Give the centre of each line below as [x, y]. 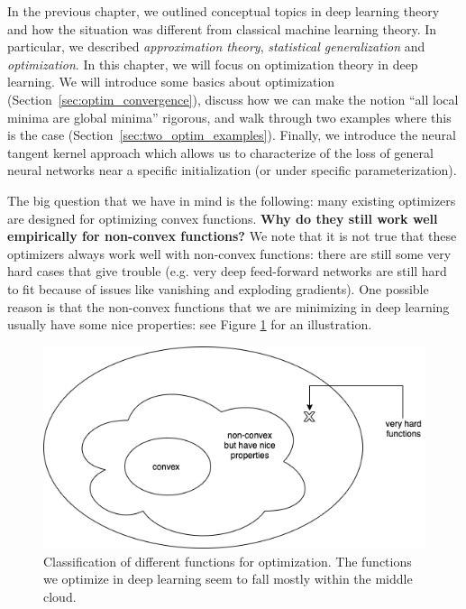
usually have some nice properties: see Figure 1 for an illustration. [190, 324]
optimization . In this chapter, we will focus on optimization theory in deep [213, 64]
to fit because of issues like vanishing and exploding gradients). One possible [218, 288]
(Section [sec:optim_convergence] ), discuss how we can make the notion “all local [233, 99]
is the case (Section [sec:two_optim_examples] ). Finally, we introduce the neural [232, 135]
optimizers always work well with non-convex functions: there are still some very [229, 253]
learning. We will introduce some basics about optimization [171, 82]
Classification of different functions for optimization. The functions [228, 561]
